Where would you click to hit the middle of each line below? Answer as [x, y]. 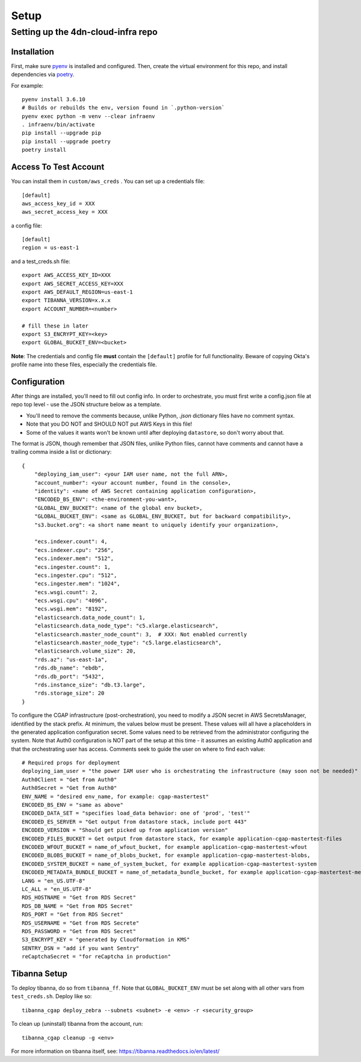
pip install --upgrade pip [62, 133]
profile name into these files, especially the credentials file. [84, 365]
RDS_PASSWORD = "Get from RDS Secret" [79, 931]
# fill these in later [55, 326]
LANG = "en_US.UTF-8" [54, 881]
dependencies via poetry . [43, 75]
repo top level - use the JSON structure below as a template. [86, 405]
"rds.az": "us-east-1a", [71, 660]
